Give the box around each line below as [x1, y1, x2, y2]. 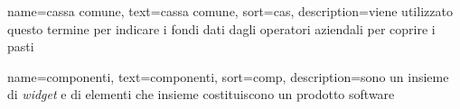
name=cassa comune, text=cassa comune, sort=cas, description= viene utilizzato [7, 2, 453, 20]
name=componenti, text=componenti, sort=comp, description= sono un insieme [7, 67, 449, 86]
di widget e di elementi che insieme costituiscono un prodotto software [7, 85, 395, 104]
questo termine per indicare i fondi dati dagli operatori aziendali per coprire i [7, 19, 436, 38]
